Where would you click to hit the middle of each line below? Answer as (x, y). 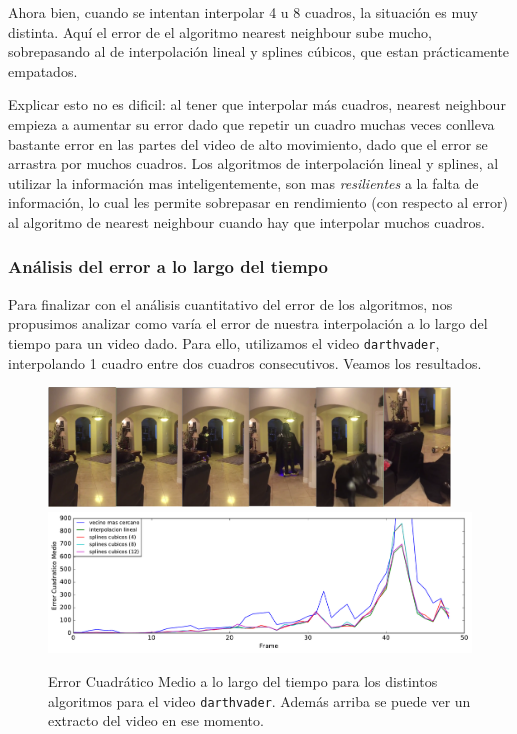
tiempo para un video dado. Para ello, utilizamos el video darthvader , (224, 342)
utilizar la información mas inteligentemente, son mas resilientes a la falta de (243, 182)
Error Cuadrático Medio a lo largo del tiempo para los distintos (243, 681)
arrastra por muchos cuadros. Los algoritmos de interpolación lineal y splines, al (253, 163)
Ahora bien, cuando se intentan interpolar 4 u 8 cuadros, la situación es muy (243, 12)
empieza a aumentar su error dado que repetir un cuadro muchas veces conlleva (251, 123)
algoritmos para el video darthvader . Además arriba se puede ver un (259, 700)
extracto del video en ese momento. (156, 720)
